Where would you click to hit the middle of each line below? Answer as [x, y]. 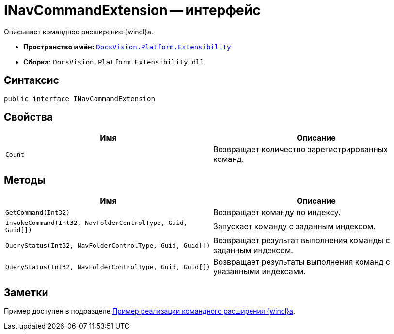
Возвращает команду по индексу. [277, 213]
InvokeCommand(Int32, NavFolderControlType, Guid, [96, 223]
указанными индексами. [260, 272]
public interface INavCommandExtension [79, 99]
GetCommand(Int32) [38, 212]
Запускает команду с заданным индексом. [294, 227]
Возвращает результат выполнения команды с [302, 241]
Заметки [26, 292]
